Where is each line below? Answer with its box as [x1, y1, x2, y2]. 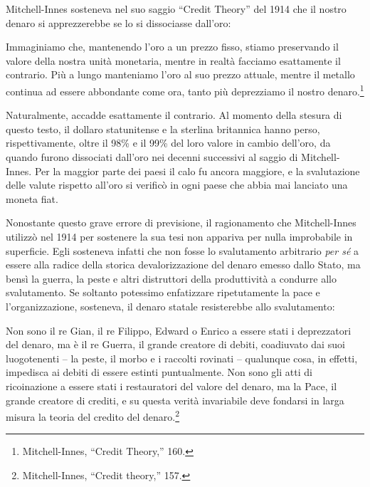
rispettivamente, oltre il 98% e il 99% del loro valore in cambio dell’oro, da [6, 135, 331, 150]
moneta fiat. [6, 191, 58, 206]
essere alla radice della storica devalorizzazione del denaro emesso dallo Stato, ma [6, 257, 361, 272]
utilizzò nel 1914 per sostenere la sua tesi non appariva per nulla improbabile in [6, 229, 353, 243]
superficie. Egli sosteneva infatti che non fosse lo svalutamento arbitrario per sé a [6, 243, 359, 258]
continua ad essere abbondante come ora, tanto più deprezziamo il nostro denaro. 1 [6, 81, 364, 98]
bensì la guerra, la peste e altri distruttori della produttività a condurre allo [6, 271, 337, 286]
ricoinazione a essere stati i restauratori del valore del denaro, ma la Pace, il [6, 378, 337, 393]
